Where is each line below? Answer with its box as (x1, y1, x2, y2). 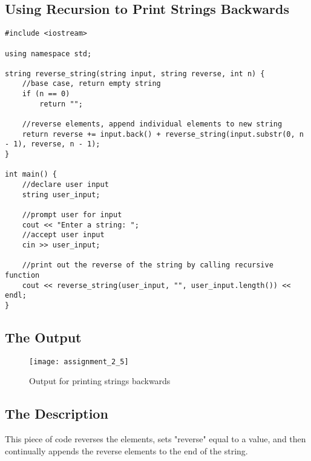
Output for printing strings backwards (29, 374, 171, 387)
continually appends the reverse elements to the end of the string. (5, 444, 248, 457)
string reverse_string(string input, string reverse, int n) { (5, 69, 265, 78)
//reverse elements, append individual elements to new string (22, 120, 283, 129)
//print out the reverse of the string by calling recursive (22, 261, 273, 270)
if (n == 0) (22, 90, 70, 99)
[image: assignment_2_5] (29, 357, 129, 366)
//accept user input (22, 230, 105, 240)
